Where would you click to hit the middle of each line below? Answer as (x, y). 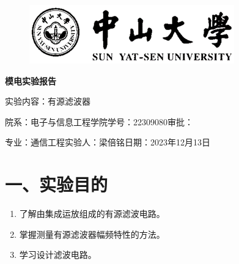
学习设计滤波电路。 (58, 255)
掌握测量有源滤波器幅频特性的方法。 (92, 234)
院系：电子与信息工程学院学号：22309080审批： (99, 121)
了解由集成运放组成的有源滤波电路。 (92, 214)
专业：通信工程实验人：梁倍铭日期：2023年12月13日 (108, 142)
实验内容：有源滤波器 (48, 101)
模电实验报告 (31, 80)
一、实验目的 (57, 184)
